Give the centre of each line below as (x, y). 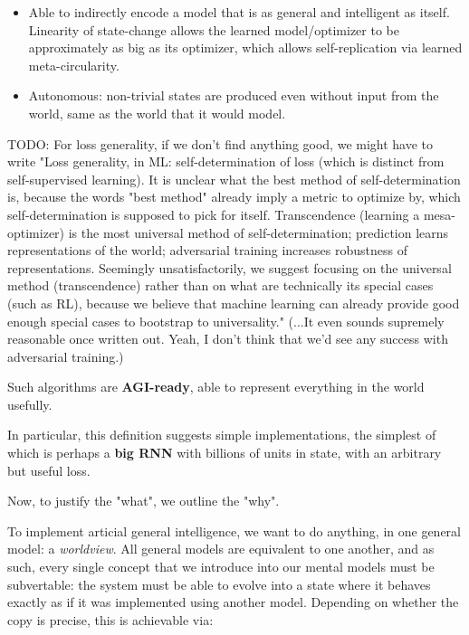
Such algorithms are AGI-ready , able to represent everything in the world (216, 387)
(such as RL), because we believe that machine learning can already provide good (234, 303)
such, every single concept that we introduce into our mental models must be (221, 567)
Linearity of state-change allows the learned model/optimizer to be (214, 29)
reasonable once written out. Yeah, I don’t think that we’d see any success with (228, 339)
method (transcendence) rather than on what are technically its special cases (220, 285)
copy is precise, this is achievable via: (110, 619)
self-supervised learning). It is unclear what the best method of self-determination (234, 179)
